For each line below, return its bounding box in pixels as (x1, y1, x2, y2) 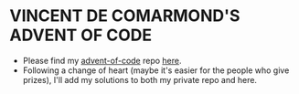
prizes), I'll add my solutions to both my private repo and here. (22, 74, 258, 85)
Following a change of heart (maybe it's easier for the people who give (22, 65, 290, 76)
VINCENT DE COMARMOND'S (9, 5, 240, 26)
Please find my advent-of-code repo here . (22, 55, 182, 66)
